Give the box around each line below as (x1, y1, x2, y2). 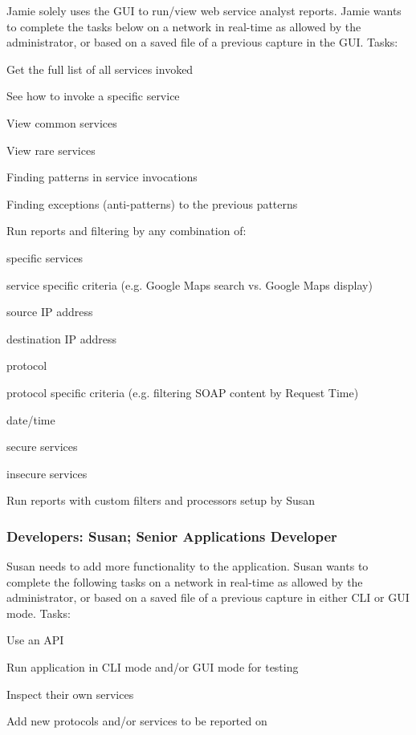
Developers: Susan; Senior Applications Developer (6, 526, 337, 546)
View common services (6, 114, 117, 131)
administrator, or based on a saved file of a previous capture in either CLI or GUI (6, 589, 410, 606)
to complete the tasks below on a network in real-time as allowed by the (6, 18, 361, 35)
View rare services (6, 141, 96, 158)
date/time (6, 411, 55, 428)
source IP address (6, 303, 93, 320)
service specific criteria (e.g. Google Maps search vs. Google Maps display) (6, 276, 373, 293)
